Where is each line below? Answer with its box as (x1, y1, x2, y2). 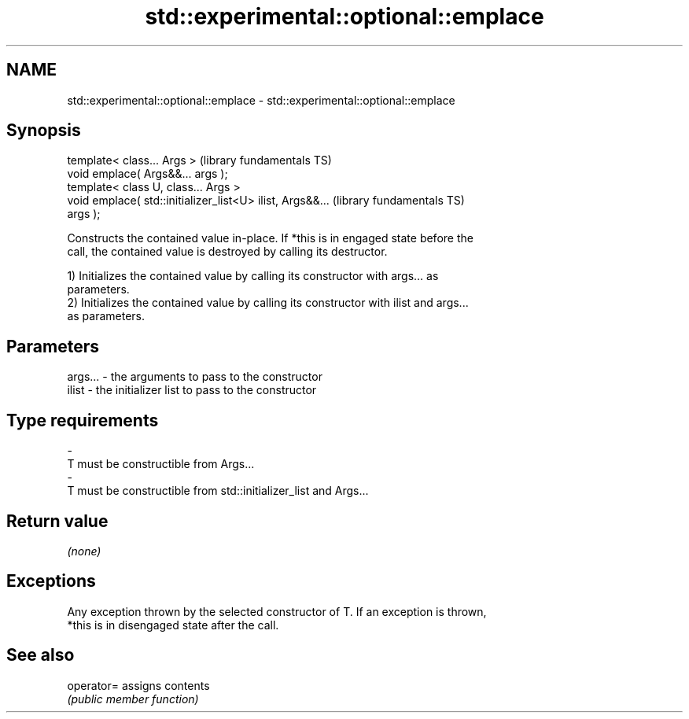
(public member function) (67, 691, 199, 706)
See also (6, 645, 75, 666)
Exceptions (6, 571, 96, 592)
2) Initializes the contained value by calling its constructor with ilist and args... (67, 296, 469, 310)
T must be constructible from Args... (67, 457, 255, 471)
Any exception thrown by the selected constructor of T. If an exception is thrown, (67, 604, 487, 618)
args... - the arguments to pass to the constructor (67, 370, 322, 384)
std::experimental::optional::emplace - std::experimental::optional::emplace (67, 93, 455, 107)
